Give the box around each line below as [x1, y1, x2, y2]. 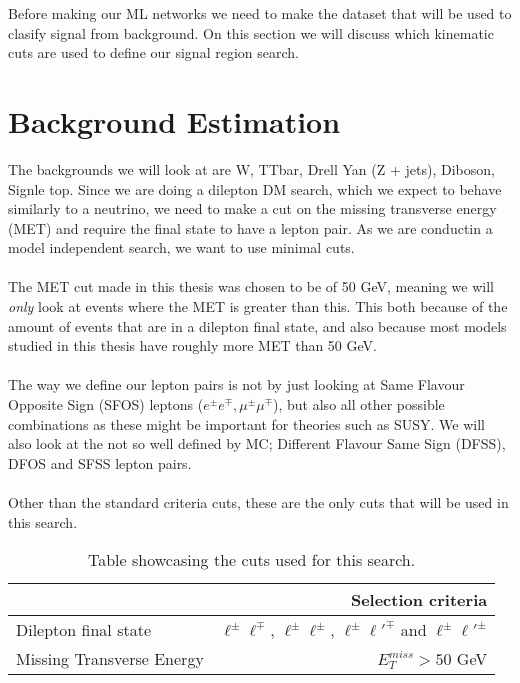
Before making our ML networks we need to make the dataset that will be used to [8, 3, 512, 23]
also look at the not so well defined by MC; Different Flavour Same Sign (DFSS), [8, 433, 506, 454]
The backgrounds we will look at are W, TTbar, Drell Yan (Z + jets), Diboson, [8, 158, 495, 179]
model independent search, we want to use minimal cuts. [8, 237, 355, 258]
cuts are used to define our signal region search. [8, 42, 299, 63]
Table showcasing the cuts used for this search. [87, 548, 416, 572]
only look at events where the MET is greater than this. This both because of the [8, 296, 508, 317]
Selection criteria [350, 588, 488, 612]
